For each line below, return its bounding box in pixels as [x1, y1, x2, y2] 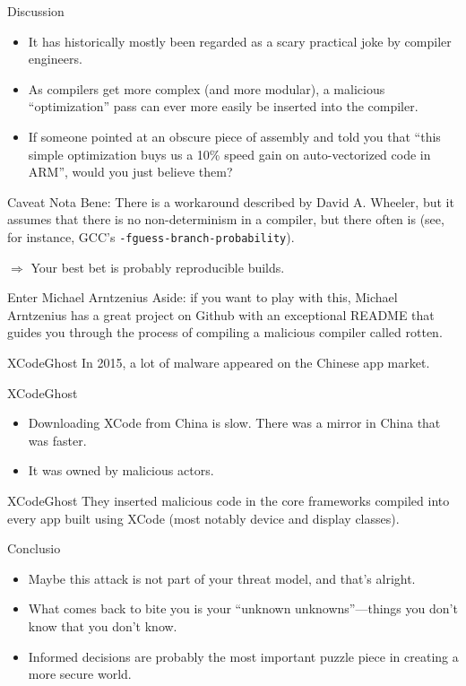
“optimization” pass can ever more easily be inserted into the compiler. [28, 97, 419, 116]
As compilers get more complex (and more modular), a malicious [28, 79, 385, 98]
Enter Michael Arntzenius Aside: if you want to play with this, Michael [7, 288, 398, 307]
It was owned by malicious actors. [28, 461, 214, 480]
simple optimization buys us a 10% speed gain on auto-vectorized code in [28, 144, 431, 163]
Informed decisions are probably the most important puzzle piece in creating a [28, 647, 459, 665]
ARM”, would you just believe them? [28, 162, 233, 181]
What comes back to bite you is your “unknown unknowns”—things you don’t [28, 599, 458, 618]
